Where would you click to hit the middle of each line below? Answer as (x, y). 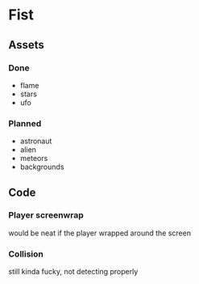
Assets (26, 45)
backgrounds (42, 167)
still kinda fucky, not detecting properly (73, 272)
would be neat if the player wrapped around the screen (100, 233)
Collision (26, 254)
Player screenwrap (46, 215)
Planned (25, 123)
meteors (34, 159)
